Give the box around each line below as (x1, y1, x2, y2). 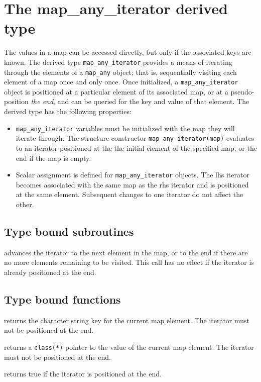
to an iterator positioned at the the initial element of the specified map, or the (16, 142, 257, 153)
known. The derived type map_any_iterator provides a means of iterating (4, 56, 232, 67)
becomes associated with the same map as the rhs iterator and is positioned (16, 179, 249, 189)
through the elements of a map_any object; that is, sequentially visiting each (4, 66, 237, 77)
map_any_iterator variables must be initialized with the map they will (16, 123, 235, 133)
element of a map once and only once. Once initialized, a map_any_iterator (4, 76, 238, 87)
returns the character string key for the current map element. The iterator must (4, 315, 250, 325)
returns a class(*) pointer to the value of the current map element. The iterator (4, 341, 254, 352)
